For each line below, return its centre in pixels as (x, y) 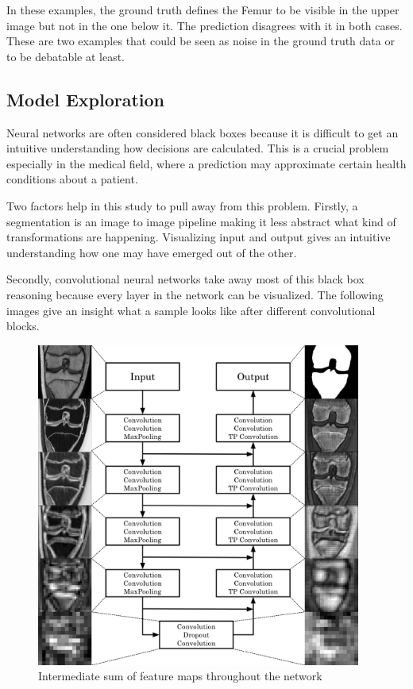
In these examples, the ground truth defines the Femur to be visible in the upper (203, 10)
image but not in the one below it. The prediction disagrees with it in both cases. (205, 25)
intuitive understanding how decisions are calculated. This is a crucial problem (198, 148)
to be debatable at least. (66, 56)
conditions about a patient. (72, 179)
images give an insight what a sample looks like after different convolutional (191, 310)
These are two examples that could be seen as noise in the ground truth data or (201, 41)
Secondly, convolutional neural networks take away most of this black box (185, 279)
